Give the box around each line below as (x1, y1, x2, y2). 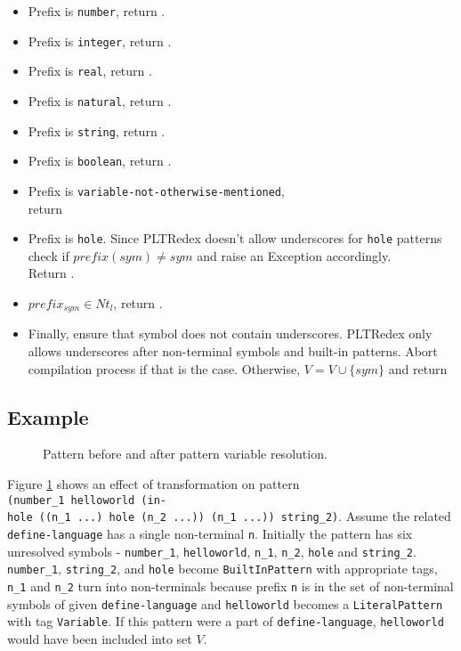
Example (7, 403, 89, 430)
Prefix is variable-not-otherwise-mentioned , (28, 181, 285, 199)
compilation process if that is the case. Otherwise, (28, 359, 301, 378)
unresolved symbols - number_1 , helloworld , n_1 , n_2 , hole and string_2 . (7, 541, 417, 560)
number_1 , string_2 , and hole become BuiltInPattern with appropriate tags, (7, 559, 438, 578)
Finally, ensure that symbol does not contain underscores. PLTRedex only (28, 324, 433, 343)
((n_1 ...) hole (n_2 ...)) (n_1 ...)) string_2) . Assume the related (38, 507, 451, 525)
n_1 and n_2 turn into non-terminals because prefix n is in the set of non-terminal (7, 576, 454, 595)
